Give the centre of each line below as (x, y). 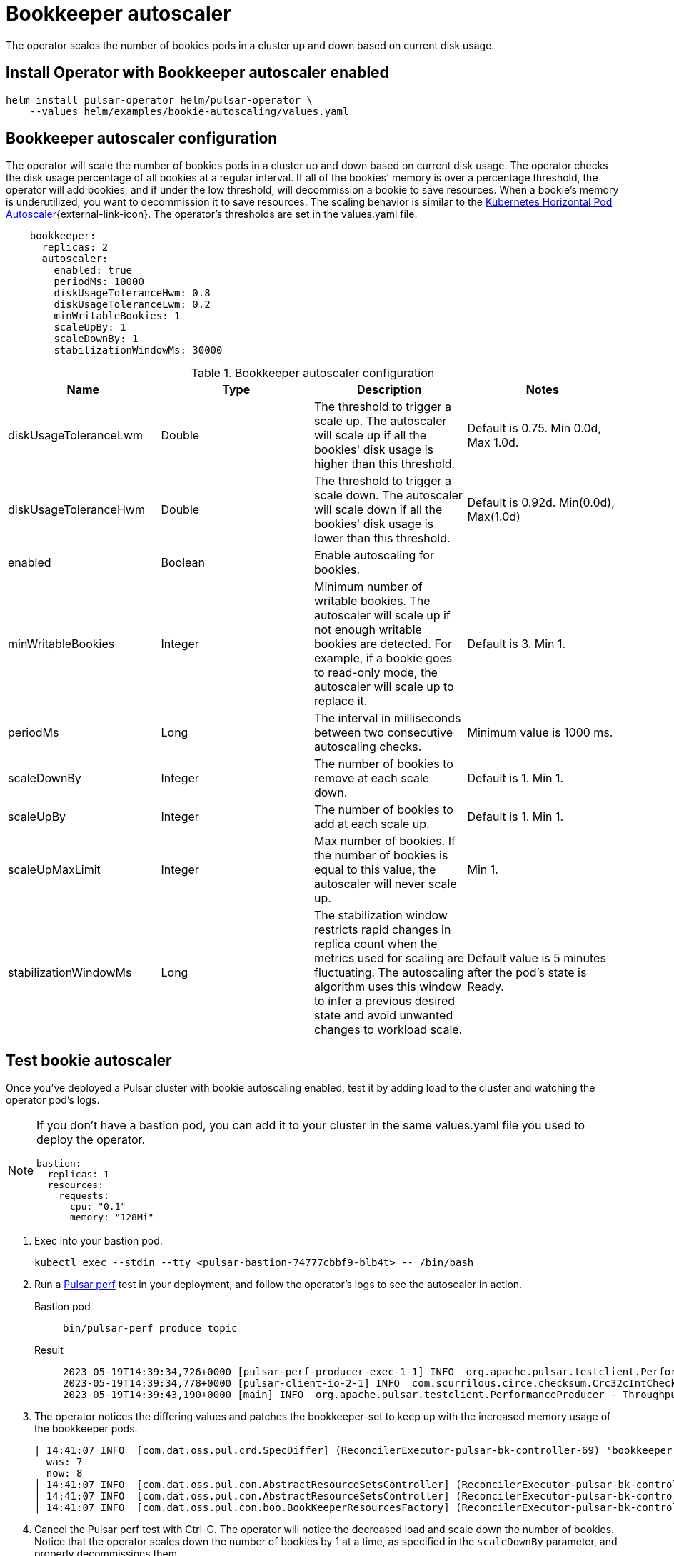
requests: (84, 1196)
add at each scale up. (372, 824)
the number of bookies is (381, 856)
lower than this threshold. (382, 538)
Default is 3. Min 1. (517, 644)
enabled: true (93, 270)
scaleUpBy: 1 (90, 328)
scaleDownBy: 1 (96, 339)
